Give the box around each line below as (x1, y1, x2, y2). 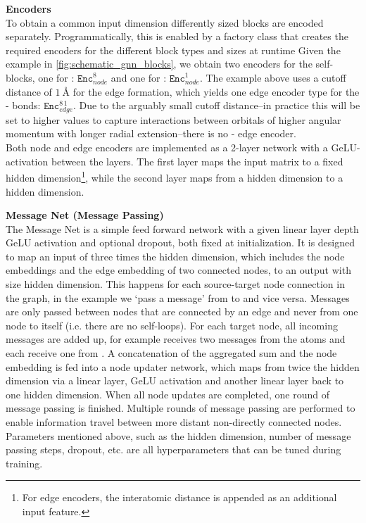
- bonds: (6, 98, 41, 113)
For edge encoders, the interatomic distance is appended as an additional (22, 490, 337, 505)
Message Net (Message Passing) (6, 208, 164, 222)
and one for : (111, 70, 167, 84)
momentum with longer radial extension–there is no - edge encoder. (6, 126, 296, 141)
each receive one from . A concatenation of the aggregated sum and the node (6, 346, 337, 360)
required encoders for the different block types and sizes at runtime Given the (6, 42, 341, 57)
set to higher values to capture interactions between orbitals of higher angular (6, 112, 341, 127)
